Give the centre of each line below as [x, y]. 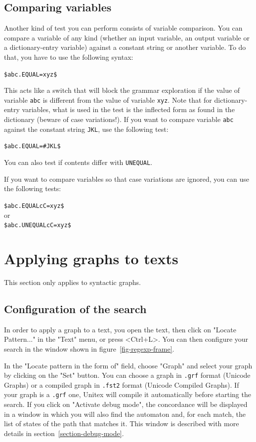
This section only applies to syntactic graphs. [72, 282]
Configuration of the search [75, 308]
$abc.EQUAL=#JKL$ [32, 146]
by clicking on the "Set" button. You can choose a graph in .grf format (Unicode [127, 375]
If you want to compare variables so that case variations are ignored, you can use [127, 179]
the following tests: [33, 188]
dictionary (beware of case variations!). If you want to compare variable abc [119, 119]
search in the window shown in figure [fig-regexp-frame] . [89, 348]
